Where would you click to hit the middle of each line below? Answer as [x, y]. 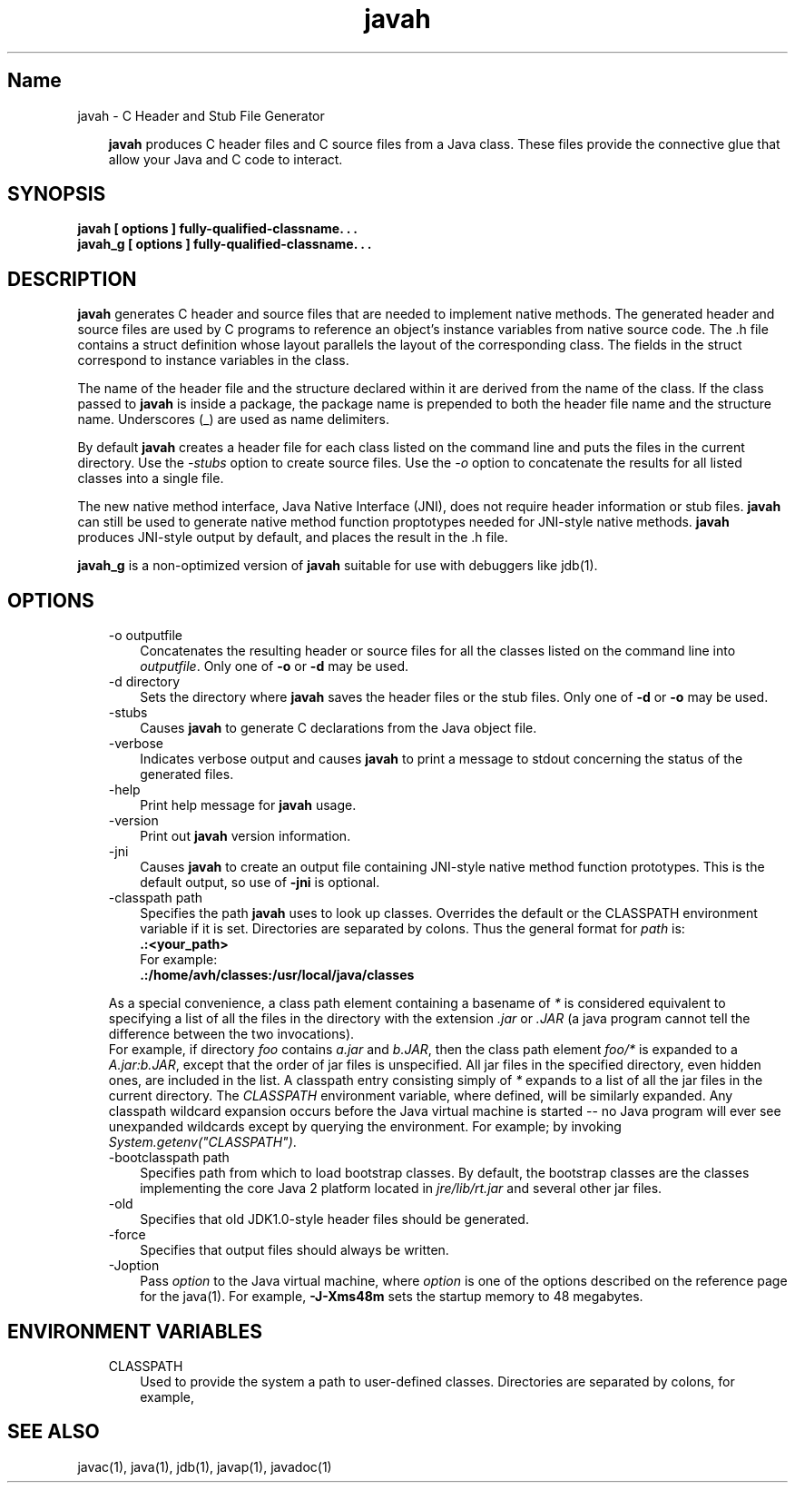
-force [127, 1235]
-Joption [134, 1266]
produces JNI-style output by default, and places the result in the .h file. [293, 538]
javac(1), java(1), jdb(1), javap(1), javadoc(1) [205, 1466]
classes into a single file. [151, 479]
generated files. [187, 775]
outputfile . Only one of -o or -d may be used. [274, 666]
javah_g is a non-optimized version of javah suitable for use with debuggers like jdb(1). [338, 566]
